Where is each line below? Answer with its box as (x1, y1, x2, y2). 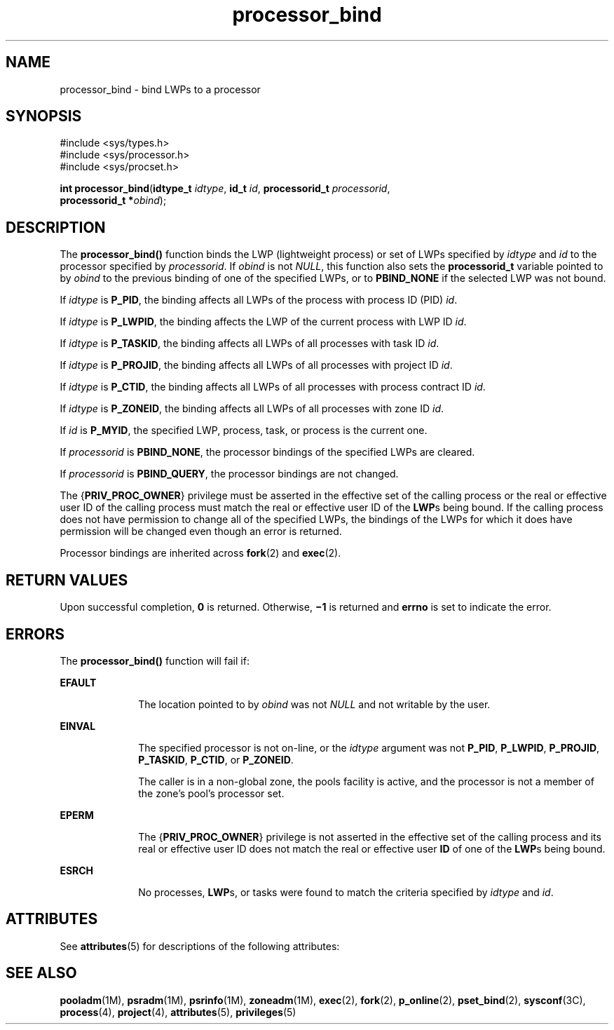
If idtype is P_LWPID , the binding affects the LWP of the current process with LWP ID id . (60, 316, 467, 328)
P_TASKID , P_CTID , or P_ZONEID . (138, 753, 294, 766)
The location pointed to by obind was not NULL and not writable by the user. (138, 698, 491, 710)
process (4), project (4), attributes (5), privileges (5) (60, 1005, 296, 1018)
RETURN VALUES (6, 571, 128, 589)
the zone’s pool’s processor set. (138, 787, 285, 799)
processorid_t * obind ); (60, 194, 167, 207)
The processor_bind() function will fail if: (60, 654, 250, 667)
